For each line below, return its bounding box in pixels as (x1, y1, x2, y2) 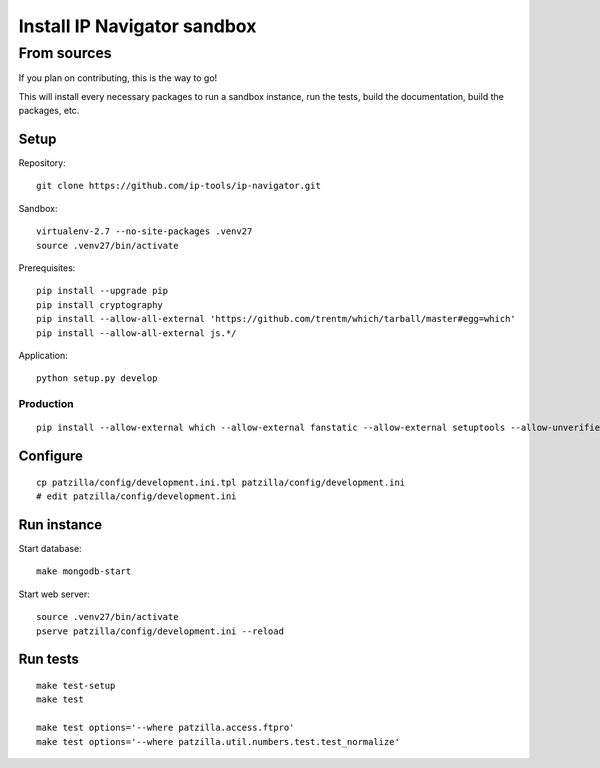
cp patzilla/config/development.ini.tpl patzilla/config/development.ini (36, 476, 406, 488)
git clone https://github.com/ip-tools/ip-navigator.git (36, 180, 322, 192)
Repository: (18, 157, 66, 169)
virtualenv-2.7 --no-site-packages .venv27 (36, 226, 253, 237)
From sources (18, 44, 112, 62)
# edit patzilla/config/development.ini (36, 491, 237, 502)
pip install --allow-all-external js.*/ (36, 327, 237, 339)
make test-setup (36, 680, 116, 691)
